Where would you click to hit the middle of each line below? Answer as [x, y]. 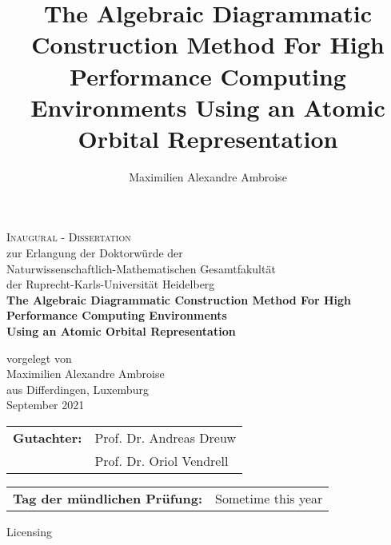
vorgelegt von [39, 358]
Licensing [30, 531]
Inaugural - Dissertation [69, 237]
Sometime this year [269, 498]
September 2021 [46, 405]
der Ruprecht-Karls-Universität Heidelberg [111, 284]
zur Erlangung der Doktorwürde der [95, 253]
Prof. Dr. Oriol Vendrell [162, 461]
